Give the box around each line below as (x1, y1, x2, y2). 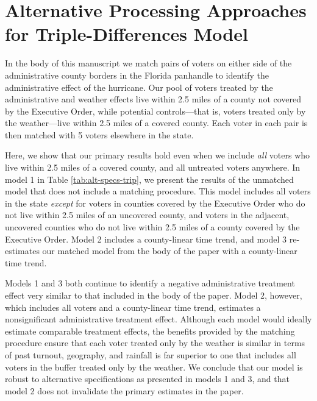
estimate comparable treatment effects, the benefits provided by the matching (5, 324, 295, 337)
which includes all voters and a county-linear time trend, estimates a (5, 300, 261, 313)
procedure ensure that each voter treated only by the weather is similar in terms (5, 336, 305, 349)
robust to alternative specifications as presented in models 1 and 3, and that (5, 372, 290, 385)
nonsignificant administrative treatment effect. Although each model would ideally (5, 313, 312, 325)
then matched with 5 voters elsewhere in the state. (5, 128, 194, 141)
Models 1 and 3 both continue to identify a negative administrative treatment (5, 277, 295, 289)
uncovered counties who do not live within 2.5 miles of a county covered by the (5, 221, 300, 233)
